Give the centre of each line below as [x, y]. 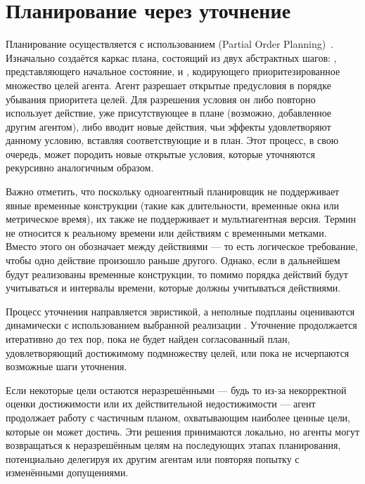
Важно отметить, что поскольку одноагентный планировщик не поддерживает [173, 191]
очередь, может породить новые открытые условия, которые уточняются [160, 153]
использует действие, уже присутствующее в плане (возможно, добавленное [169, 113]
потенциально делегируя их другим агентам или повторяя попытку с [153, 458]
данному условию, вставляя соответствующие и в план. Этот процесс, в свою [172, 140]
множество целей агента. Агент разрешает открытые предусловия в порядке [168, 85]
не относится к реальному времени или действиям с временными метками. [166, 232]
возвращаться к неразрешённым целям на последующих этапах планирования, [173, 445]
